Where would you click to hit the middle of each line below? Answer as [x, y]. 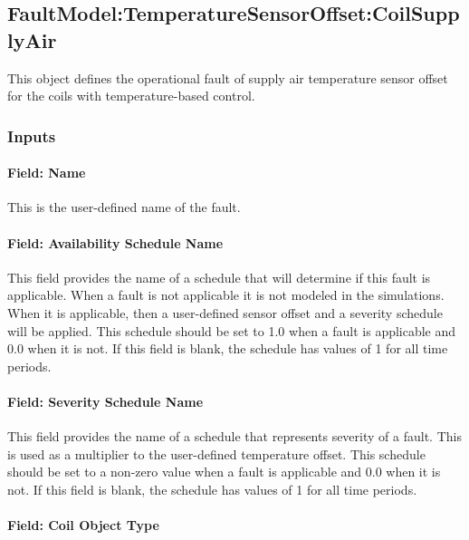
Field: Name [47, 173]
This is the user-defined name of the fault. [124, 207]
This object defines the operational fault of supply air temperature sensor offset [228, 77]
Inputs [32, 135]
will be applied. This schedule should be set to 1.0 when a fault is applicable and [232, 330]
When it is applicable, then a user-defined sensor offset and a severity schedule [225, 313]
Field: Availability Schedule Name [115, 242]
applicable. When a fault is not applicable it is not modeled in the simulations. [226, 295]
